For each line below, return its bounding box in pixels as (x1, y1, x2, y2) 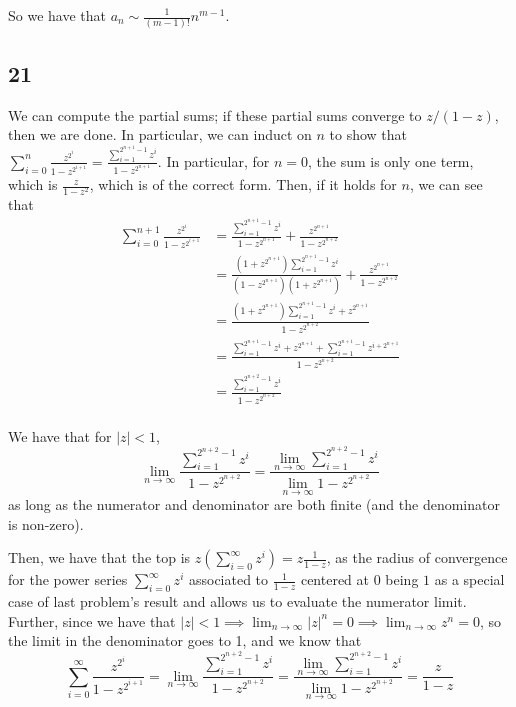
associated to (188, 569, 269, 590)
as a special (434, 569, 505, 590)
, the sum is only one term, (307, 150, 474, 171)
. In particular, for (157, 150, 270, 171)
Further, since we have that (8, 610, 176, 631)
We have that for (8, 425, 112, 446)
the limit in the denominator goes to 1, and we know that (8, 630, 362, 651)
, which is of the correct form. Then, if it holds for (89, 174, 397, 195)
